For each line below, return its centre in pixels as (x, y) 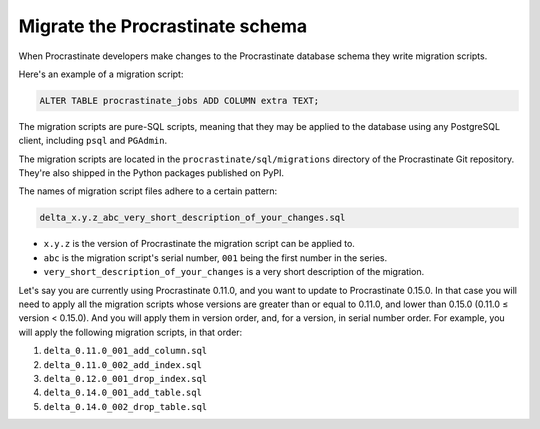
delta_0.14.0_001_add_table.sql (122, 393)
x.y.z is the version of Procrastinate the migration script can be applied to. (199, 244)
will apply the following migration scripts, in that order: (130, 332)
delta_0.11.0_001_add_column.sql (125, 351)
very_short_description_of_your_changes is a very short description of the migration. (234, 272)
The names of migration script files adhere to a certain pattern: (148, 191)
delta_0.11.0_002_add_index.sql (122, 364)
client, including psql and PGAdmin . (93, 141)
